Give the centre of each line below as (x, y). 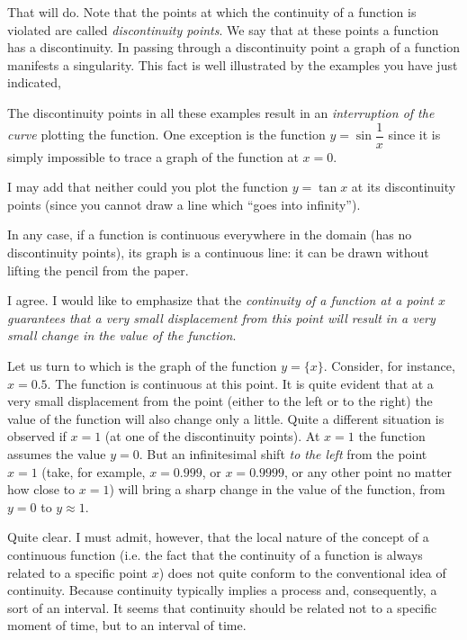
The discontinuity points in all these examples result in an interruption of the (221, 112)
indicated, (34, 82)
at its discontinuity (404, 187)
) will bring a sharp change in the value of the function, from (277, 489)
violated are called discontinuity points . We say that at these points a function (223, 29)
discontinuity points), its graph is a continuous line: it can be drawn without (218, 252)
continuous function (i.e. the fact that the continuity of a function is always (215, 554)
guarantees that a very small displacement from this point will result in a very (221, 317)
